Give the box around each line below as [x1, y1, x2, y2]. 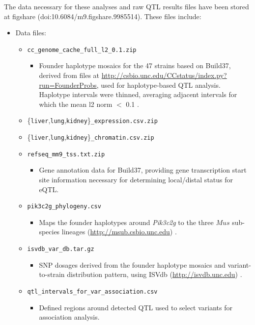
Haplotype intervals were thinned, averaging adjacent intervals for [39, 89, 237, 100]
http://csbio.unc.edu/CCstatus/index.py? [101, 70, 227, 80]
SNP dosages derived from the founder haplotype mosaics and [39, 259, 226, 270]
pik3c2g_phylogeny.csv [27, 203, 101, 210]
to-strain [39, 269, 65, 279]
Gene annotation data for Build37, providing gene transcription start [39, 165, 247, 175]
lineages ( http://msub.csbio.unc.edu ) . [61, 226, 177, 237]
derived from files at [39, 70, 100, 80]
